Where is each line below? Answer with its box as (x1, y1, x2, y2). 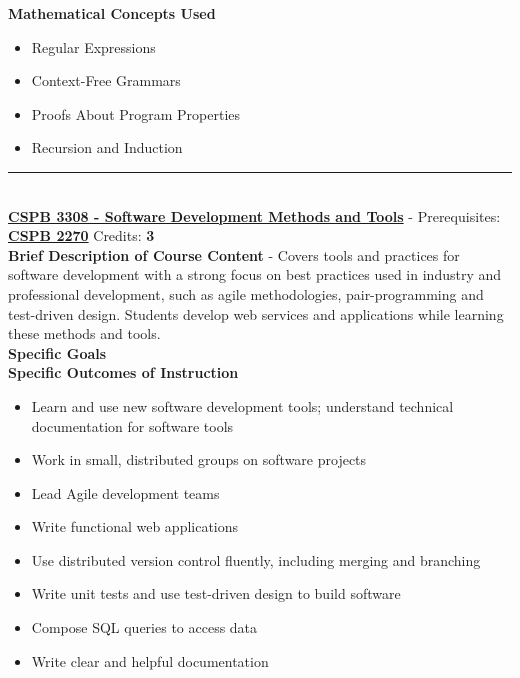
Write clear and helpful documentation (31, 650, 269, 671)
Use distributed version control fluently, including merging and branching (31, 549, 481, 570)
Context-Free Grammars (31, 70, 181, 91)
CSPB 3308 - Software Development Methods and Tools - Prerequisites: (8, 205, 501, 226)
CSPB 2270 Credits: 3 (8, 225, 155, 246)
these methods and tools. (8, 323, 161, 344)
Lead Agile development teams (31, 482, 220, 503)
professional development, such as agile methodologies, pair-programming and (8, 283, 484, 304)
